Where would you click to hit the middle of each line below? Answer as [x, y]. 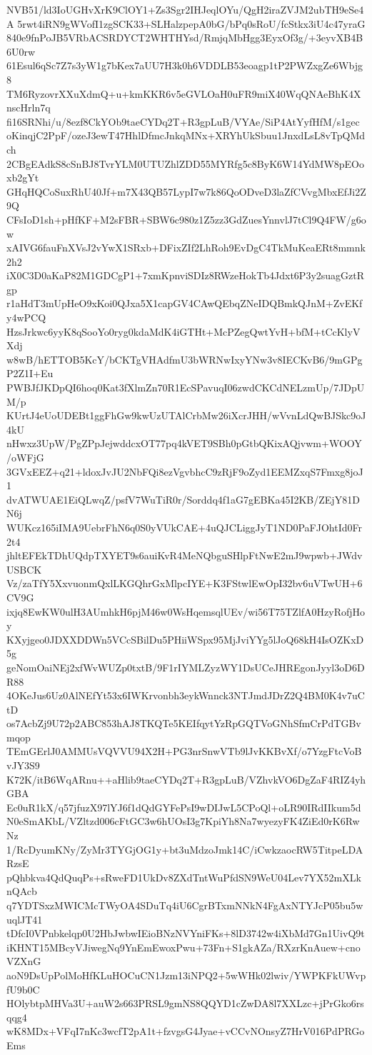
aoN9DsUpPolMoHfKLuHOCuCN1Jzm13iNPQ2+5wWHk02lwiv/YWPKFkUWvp [186, 975]
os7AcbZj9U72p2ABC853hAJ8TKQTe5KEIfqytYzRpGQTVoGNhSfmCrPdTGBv [184, 723]
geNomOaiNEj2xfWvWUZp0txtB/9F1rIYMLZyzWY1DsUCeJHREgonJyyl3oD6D [186, 667]
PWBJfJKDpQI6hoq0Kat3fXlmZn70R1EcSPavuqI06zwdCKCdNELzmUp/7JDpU [186, 387]
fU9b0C [23, 989]
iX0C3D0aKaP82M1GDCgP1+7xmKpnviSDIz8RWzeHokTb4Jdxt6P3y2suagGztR [186, 275]
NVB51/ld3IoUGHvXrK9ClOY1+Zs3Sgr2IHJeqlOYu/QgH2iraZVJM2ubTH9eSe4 [185, 9]
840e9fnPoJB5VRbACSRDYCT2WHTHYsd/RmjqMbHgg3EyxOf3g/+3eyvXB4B [185, 37]
